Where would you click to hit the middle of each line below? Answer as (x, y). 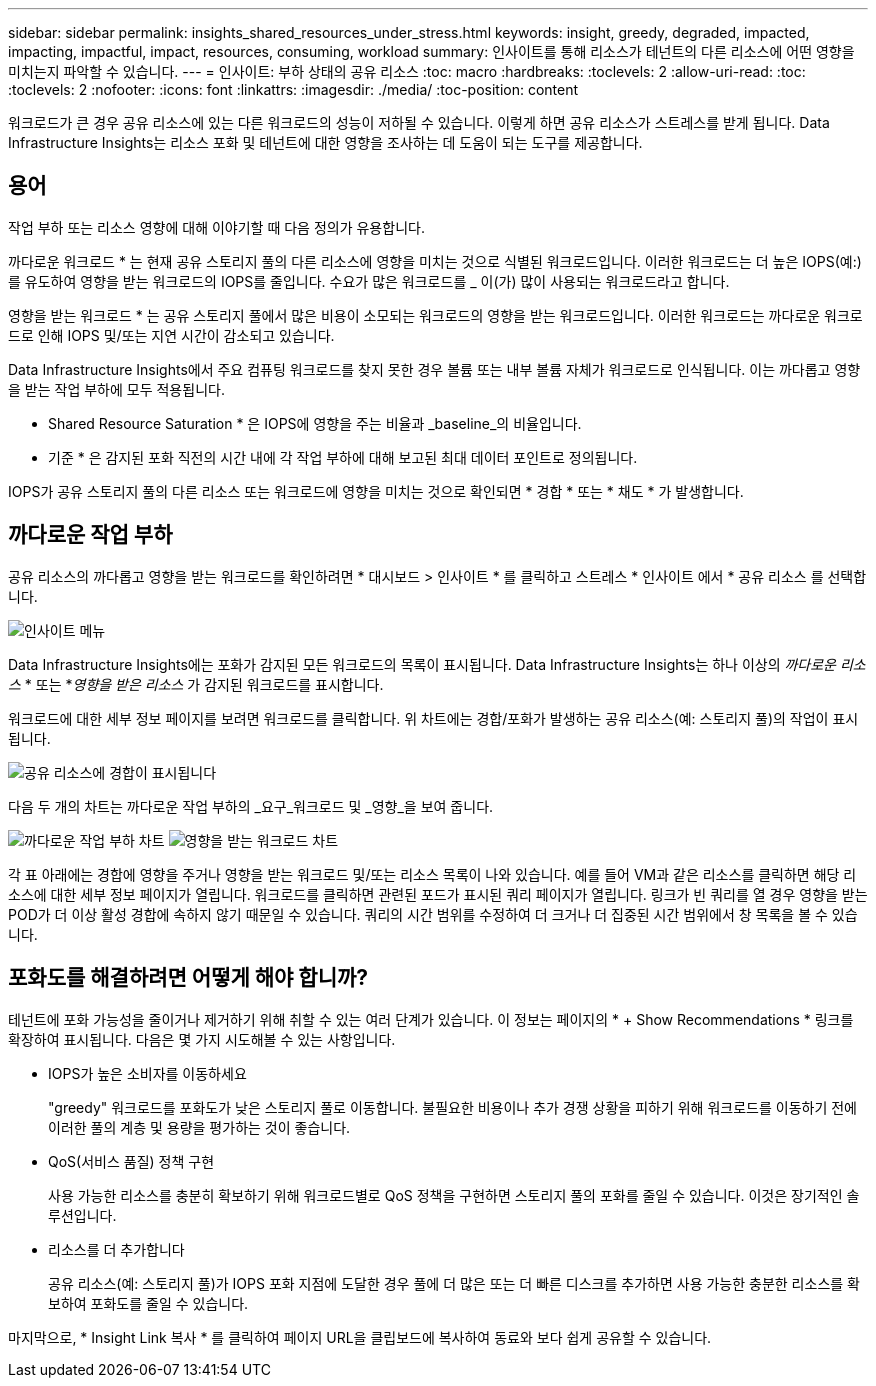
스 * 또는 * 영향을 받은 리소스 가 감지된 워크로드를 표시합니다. (196, 684)
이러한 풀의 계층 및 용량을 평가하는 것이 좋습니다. (199, 1127)
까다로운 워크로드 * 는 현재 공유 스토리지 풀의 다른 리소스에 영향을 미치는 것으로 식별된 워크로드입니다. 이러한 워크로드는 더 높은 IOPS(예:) (435, 261)
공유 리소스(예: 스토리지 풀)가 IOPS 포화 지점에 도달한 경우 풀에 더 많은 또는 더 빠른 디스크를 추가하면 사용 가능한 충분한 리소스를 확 (454, 1283)
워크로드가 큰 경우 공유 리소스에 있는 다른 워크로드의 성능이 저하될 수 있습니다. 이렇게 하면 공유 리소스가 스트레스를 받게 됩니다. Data (419, 122)
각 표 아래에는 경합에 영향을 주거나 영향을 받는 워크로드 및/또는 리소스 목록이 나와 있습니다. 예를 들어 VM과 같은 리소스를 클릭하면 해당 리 (432, 874)
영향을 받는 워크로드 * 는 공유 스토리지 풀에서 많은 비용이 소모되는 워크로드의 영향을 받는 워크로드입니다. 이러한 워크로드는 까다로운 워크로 (435, 315)
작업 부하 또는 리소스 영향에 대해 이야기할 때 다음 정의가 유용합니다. (216, 227)
